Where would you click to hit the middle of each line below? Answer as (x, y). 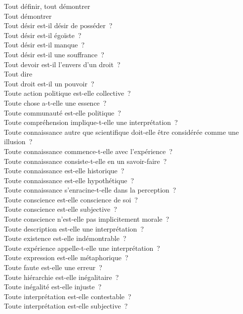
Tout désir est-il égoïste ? (43, 35)
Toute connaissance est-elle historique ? (64, 171)
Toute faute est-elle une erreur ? (53, 267)
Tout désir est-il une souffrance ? (54, 54)
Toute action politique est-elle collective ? (67, 93)
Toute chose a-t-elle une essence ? (55, 102)
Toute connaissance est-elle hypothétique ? (69, 180)
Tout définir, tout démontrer (47, 6)
